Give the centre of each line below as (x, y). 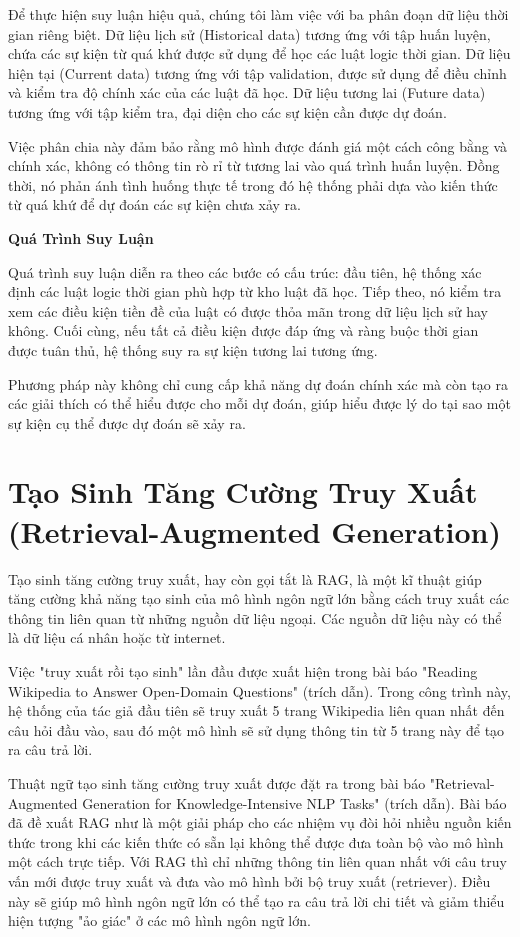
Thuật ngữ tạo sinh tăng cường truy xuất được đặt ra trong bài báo (217, 782)
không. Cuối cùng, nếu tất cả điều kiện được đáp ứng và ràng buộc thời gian (243, 330)
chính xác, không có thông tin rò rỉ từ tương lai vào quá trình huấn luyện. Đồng (254, 165)
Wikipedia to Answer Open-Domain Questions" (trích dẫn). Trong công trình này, (259, 690)
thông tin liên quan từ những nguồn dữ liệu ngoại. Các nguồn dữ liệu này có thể (255, 617)
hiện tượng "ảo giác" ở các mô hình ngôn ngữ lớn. (159, 920)
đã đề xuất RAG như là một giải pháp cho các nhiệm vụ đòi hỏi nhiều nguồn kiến (260, 822)
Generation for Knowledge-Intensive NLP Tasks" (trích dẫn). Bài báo (294, 802)
